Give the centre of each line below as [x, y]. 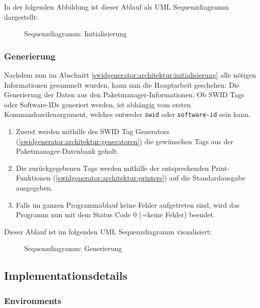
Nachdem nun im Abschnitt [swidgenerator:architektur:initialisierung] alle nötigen [130, 75]
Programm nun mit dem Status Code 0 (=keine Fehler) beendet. [115, 214]
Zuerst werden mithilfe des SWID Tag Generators [93, 131]
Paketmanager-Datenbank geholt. [67, 151]
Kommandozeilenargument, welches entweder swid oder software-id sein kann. [127, 114]
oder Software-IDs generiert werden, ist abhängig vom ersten [98, 104]
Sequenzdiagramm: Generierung [73, 248]
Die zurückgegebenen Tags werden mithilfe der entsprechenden [112, 168]
